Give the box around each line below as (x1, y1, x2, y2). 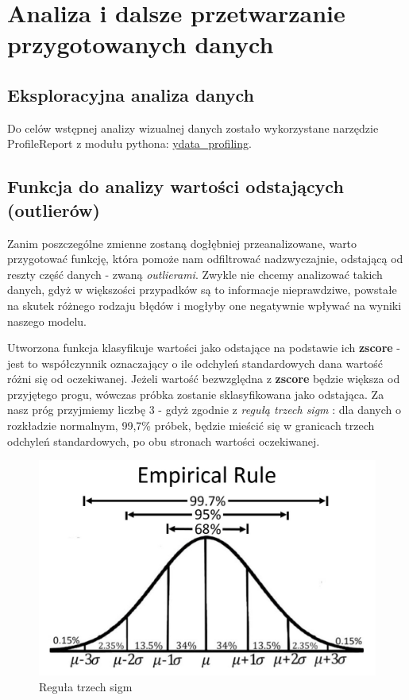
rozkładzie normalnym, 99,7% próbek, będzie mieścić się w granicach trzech (7, 417, 375, 434)
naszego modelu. (7, 312, 87, 329)
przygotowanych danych (7, 28, 274, 60)
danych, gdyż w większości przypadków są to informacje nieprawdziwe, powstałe (7, 281, 397, 298)
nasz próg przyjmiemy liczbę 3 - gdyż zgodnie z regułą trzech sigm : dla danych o (7, 401, 401, 418)
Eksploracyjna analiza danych (7, 82, 255, 106)
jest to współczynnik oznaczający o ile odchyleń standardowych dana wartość (7, 354, 383, 371)
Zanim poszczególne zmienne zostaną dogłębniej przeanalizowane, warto (7, 234, 357, 251)
